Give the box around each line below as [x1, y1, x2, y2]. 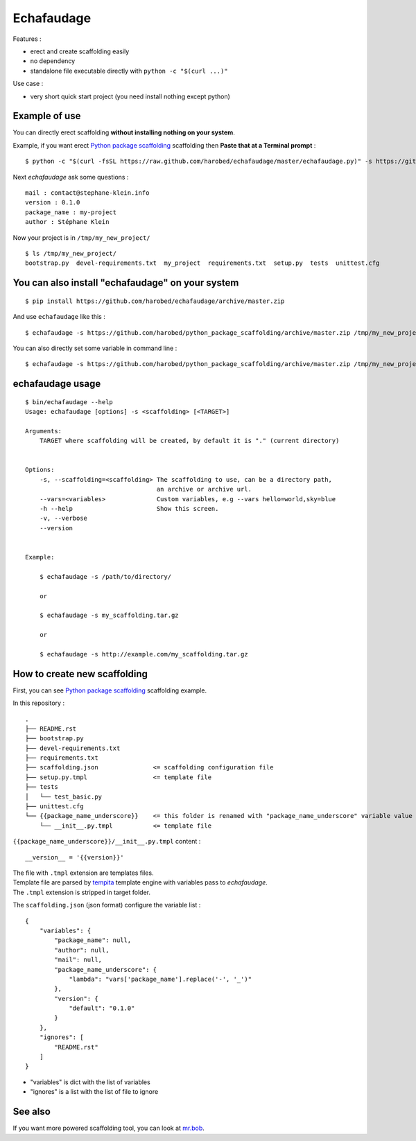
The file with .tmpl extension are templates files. [12, 869, 154, 877]
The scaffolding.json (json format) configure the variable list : [12, 901, 201, 909]
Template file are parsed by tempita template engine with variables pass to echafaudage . [12, 878, 268, 887]
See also [12, 1106, 51, 1117]
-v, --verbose [39, 514, 88, 523]
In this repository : [12, 699, 65, 707]
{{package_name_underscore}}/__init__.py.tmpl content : [12, 837, 201, 846]
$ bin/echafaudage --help [25, 398, 114, 406]
